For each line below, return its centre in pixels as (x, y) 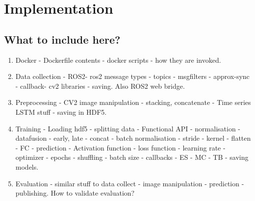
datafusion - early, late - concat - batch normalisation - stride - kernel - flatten (133, 138)
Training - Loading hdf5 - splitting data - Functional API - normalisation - (128, 128)
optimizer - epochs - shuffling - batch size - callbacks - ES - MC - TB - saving (132, 157)
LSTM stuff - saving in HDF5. (61, 112)
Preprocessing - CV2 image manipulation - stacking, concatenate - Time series (133, 102)
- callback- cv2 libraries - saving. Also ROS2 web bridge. (100, 86)
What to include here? (62, 39)
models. (27, 166)
